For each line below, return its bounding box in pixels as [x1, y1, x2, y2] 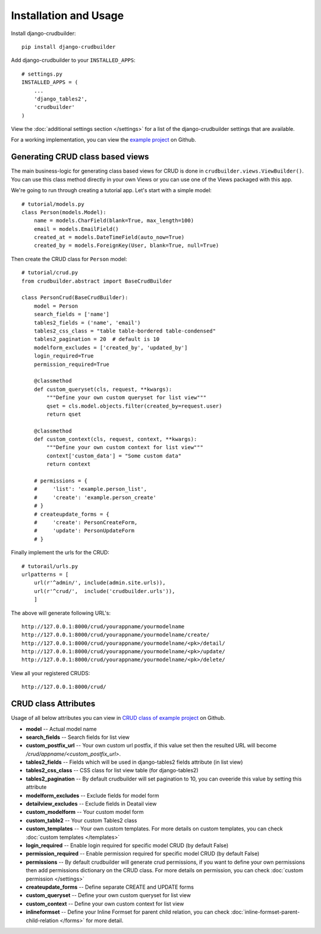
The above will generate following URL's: [11, 609, 111, 616]
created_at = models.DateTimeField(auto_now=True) [33, 234, 185, 241]
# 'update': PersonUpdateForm [33, 527, 135, 534]
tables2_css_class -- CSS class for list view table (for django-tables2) [26, 767, 199, 774]
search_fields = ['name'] [33, 311, 110, 318]
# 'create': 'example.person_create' [33, 494, 157, 501]
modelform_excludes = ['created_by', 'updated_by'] [33, 344, 188, 351]
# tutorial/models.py [21, 200, 84, 208]
